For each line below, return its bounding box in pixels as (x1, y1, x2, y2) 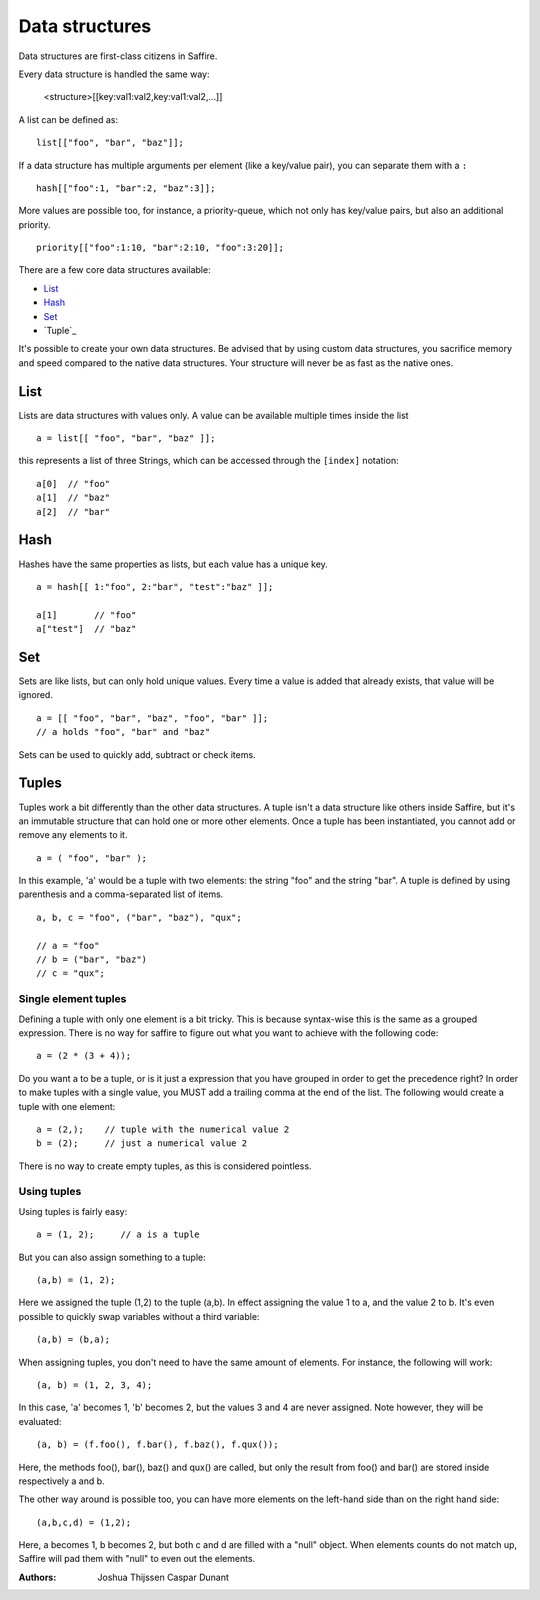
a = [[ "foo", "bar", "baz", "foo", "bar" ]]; (36, 712, 269, 724)
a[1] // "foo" (36, 609, 137, 620)
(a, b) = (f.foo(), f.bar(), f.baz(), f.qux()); (36, 1439, 279, 1450)
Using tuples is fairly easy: (18, 1205, 128, 1217)
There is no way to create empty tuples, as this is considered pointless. (18, 1160, 312, 1172)
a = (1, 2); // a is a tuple (36, 1229, 200, 1240)
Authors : (18, 1571, 57, 1583)
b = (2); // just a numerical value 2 (36, 1138, 248, 1149)
